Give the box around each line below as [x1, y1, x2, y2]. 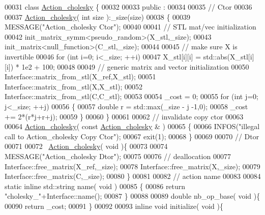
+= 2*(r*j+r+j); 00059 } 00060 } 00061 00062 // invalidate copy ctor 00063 [5, 111, 244, 121]
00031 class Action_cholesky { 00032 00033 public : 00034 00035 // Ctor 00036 [5, 2, 252, 12]
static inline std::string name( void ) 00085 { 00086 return [5, 180, 186, 191]
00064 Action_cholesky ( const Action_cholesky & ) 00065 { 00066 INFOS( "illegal [5, 121, 260, 132]
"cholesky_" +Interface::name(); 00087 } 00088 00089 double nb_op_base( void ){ [5, 191, 260, 201]
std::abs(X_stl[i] [203, 51, 254, 62]
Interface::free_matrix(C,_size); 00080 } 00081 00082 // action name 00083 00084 [5, 171, 261, 181]
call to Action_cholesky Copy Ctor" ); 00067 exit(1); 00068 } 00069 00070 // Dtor [5, 131, 259, 141]
